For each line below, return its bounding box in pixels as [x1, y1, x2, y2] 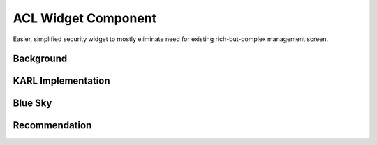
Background [13, 53, 68, 65]
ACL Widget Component [13, 10, 157, 26]
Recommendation [13, 119, 92, 132]
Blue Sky [13, 98, 52, 109]
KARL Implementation [13, 75, 110, 87]
